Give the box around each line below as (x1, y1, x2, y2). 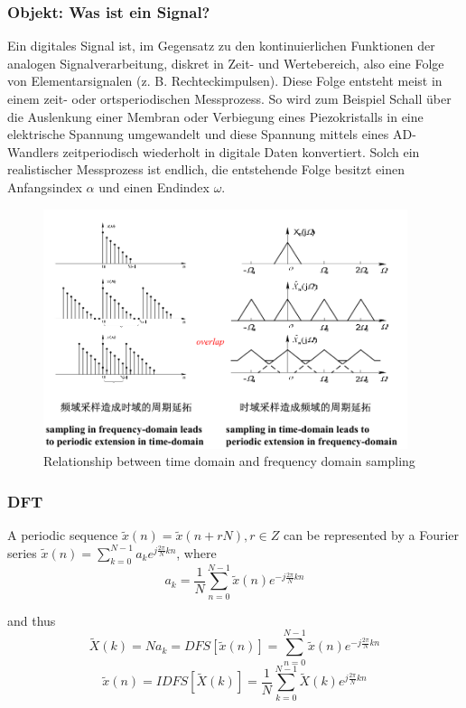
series (7, 543, 37, 562)
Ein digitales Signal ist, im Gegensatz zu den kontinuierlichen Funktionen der (7, 36, 435, 55)
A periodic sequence (7, 526, 118, 545)
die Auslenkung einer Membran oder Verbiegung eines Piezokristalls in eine (7, 107, 424, 126)
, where (176, 543, 217, 562)
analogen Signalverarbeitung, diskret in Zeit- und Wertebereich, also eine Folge (7, 53, 444, 72)
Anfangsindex (7, 177, 82, 196)
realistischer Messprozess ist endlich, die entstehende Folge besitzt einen (7, 160, 405, 179)
